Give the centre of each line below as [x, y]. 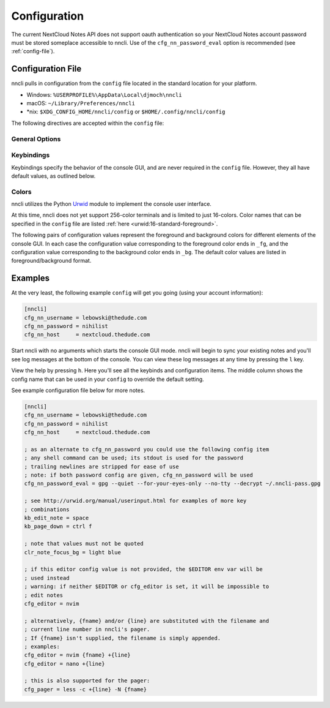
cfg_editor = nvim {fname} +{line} [77, 655]
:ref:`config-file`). [33, 51]
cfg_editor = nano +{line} [64, 664]
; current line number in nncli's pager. [87, 630]
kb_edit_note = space [57, 518]
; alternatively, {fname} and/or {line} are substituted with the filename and [147, 621]
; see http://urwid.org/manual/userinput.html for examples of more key [135, 501]
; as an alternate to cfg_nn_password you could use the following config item [147, 449]
